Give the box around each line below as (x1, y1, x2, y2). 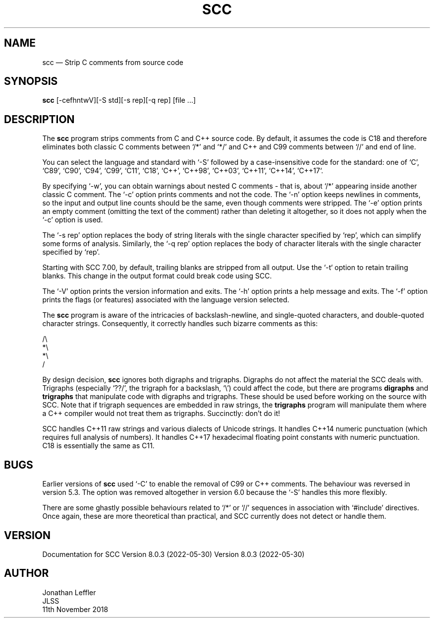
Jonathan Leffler (42, 588, 96, 597)
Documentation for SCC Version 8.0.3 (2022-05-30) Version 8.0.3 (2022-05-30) (42, 550, 305, 558)
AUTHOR (4, 567, 49, 580)
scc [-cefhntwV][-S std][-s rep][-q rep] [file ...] (42, 96, 196, 105)
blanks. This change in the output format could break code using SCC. (42, 272, 272, 280)
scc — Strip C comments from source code (42, 58, 183, 67)
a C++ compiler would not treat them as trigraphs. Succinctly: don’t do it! (42, 409, 280, 418)
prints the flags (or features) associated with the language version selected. (42, 295, 289, 304)
